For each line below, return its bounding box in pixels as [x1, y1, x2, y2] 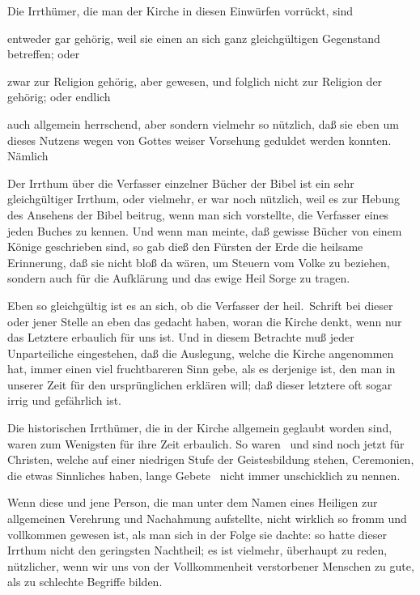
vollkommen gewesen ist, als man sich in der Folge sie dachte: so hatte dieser [7, 525, 387, 542]
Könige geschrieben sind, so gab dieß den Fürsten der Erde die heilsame [7, 238, 363, 255]
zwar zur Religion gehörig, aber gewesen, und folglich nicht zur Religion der [7, 72, 383, 89]
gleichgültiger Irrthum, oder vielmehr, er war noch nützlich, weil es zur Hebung [7, 190, 400, 207]
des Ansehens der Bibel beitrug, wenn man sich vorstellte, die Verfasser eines [7, 206, 389, 223]
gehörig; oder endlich [7, 88, 111, 105]
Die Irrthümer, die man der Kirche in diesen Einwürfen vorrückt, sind [7, 2, 354, 19]
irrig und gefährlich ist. [7, 392, 122, 409]
